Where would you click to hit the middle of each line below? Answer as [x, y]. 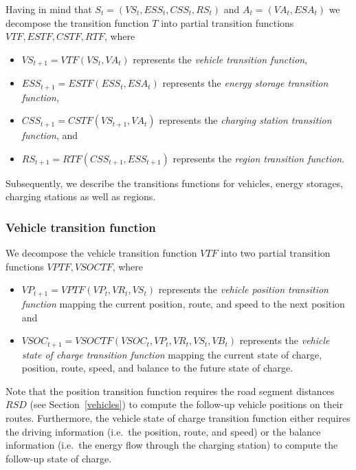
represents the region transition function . [259, 158]
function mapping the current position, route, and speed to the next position [183, 303]
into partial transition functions [227, 22]
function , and [50, 135]
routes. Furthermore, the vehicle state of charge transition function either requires [178, 417]
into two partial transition [276, 253]
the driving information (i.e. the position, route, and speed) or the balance [163, 431]
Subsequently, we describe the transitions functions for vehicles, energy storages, [175, 183]
